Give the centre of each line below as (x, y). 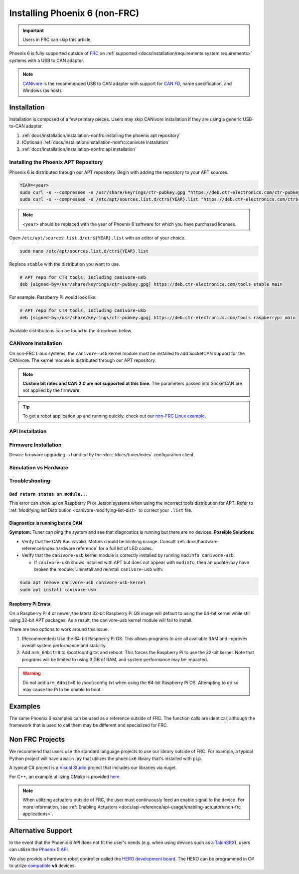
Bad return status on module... (49, 494)
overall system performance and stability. (64, 646)
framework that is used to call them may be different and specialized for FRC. (89, 725)
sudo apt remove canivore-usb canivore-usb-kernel (83, 583)
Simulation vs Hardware (39, 467)
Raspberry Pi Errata (30, 604)
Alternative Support (41, 830)
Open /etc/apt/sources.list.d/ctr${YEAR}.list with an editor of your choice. (97, 238)
